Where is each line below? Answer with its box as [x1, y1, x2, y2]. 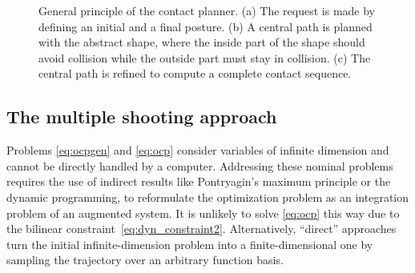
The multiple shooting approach [6, 104, 277, 129]
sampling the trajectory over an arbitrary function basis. [6, 251, 284, 268]
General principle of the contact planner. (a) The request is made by [38, 2, 376, 18]
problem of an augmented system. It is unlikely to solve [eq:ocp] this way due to [6, 204, 400, 221]
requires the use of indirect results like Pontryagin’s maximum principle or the [6, 173, 391, 190]
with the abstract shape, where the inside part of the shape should [38, 34, 365, 50]
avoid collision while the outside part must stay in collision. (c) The [38, 49, 371, 66]
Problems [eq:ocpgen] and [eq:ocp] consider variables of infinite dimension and [6, 142, 389, 159]
